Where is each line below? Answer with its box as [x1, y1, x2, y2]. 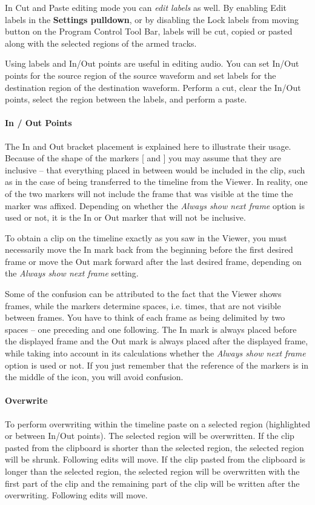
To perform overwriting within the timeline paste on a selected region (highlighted [5, 417, 310, 430]
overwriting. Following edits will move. [5, 489, 148, 501]
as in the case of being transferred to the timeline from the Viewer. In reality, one [5, 175, 308, 188]
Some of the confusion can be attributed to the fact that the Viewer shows [5, 287, 282, 300]
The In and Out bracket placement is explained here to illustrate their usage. [5, 139, 291, 152]
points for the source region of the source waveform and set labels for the [5, 69, 276, 81]
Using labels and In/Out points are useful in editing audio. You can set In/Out [5, 57, 299, 70]
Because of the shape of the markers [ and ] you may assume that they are [5, 152, 282, 164]
